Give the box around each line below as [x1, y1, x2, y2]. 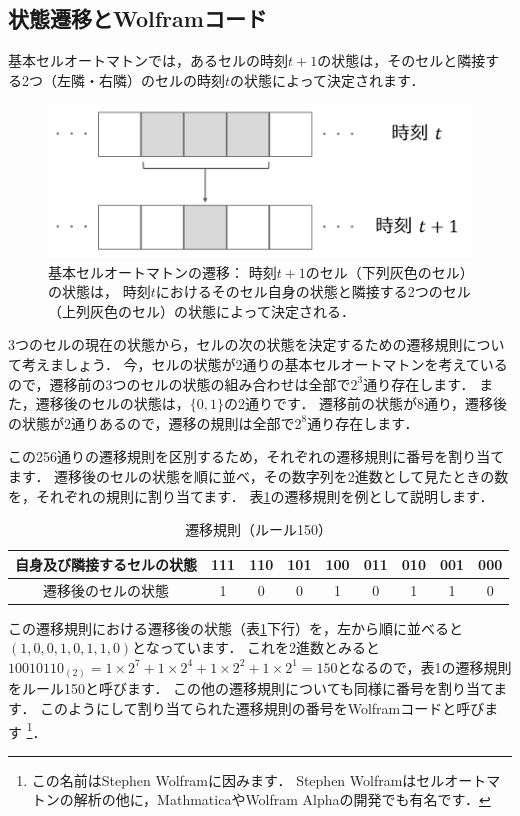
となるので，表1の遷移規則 [337, 656, 512, 677]
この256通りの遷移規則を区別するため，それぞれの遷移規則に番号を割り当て [8, 446, 505, 467]
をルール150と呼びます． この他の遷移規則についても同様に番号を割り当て [8, 678, 494, 699]
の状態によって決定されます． [230, 69, 425, 90]
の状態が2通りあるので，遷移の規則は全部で [8, 412, 295, 433]
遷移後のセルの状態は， [35, 393, 190, 414]
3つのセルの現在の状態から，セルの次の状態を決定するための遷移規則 [8, 334, 463, 355]
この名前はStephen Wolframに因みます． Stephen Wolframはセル [31, 769, 445, 790]
